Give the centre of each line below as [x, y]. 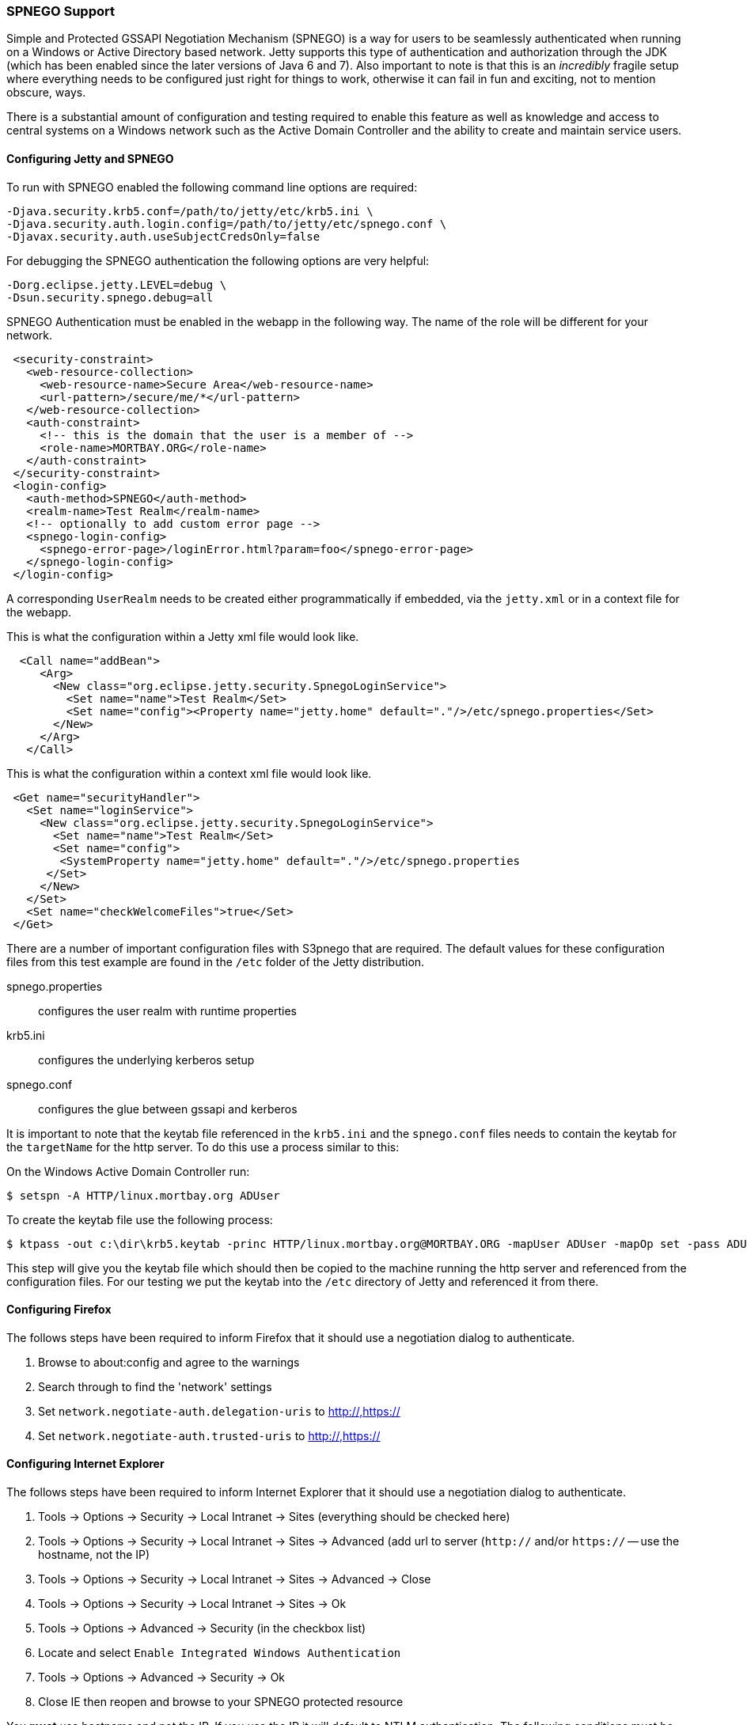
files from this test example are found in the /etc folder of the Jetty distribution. [216, 961]
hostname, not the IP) [94, 1555]
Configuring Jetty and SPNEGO [90, 158]
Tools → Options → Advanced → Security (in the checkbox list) [202, 1628]
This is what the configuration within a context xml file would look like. [189, 773]
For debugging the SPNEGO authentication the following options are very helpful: [218, 260]
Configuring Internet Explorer [85, 1464]
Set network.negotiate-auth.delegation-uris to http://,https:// [219, 1411]
